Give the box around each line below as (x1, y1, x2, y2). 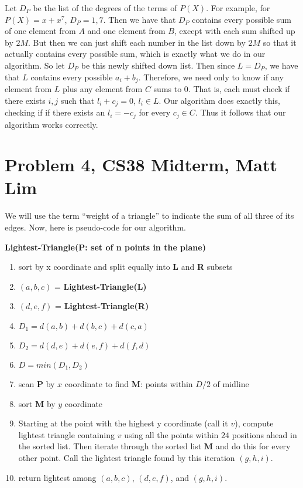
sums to (153, 83, 182, 95)
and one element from (87, 25, 166, 37)
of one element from (5, 25, 76, 37)
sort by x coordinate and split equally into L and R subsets (18, 260, 233, 273)
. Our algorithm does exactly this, (159, 94, 281, 106)
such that (60, 94, 95, 106)
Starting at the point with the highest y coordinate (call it (18, 417, 228, 429)
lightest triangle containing (18, 428, 115, 440)
